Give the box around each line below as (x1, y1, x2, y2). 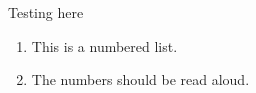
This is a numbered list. (31, 35, 178, 56)
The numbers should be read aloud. (31, 69, 250, 90)
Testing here (8, 2, 84, 22)
